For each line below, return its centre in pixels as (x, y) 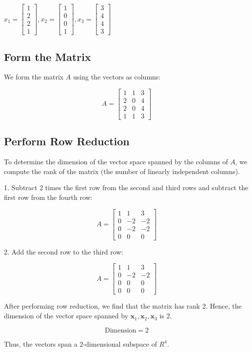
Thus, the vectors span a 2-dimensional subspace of (80, 343)
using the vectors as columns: (117, 77)
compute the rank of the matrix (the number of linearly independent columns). (122, 171)
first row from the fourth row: (48, 197)
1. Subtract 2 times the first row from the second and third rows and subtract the (126, 187)
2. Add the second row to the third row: (64, 251)
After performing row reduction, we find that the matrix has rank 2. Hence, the (123, 306)
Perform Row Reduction (67, 141)
